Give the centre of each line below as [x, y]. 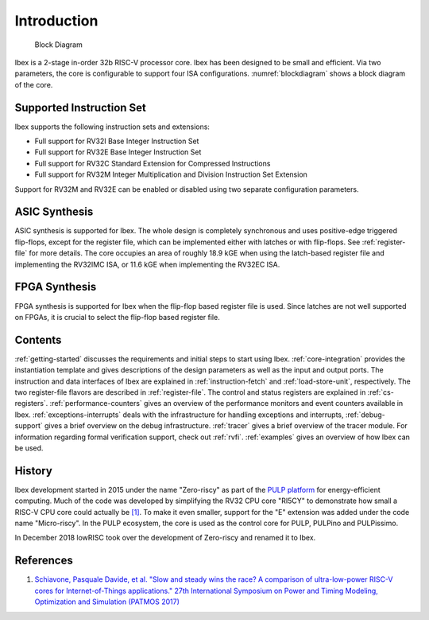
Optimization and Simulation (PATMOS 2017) [107, 602]
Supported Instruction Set [81, 107]
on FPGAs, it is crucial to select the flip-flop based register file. [117, 317]
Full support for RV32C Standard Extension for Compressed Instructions [153, 163]
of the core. [34, 84]
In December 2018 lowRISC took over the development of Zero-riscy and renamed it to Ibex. [165, 538]
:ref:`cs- [381, 392]
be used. [29, 448]
